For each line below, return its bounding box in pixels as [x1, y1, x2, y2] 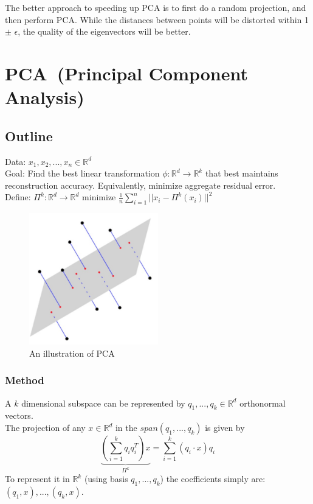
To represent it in [5, 472, 70, 485]
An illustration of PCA [29, 346, 115, 359]
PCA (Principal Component [5, 60, 249, 85]
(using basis [84, 472, 128, 485]
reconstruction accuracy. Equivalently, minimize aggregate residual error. [5, 178, 276, 191]
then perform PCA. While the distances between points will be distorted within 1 [5, 13, 309, 26]
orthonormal [239, 396, 286, 409]
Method [5, 373, 44, 388]
